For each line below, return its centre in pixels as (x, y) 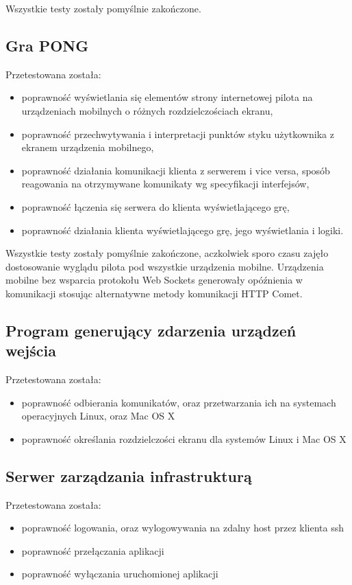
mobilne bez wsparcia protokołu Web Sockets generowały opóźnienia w (154, 280)
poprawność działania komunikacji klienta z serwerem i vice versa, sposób (176, 170)
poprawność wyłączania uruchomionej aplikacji (120, 574)
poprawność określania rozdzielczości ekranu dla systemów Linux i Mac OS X (184, 438)
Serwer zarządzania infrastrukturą (129, 475)
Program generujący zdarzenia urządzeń (151, 330)
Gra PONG (47, 45)
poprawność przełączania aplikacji (93, 550)
